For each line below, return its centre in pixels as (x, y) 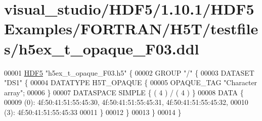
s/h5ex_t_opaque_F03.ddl (102, 48)
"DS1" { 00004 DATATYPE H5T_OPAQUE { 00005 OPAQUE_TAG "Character (131, 82)
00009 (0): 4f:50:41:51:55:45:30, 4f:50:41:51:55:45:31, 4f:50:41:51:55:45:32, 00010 (126, 102)
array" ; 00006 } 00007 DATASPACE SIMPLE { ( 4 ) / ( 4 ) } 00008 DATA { (124, 92)
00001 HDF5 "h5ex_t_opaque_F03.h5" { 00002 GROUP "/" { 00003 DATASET (129, 72)
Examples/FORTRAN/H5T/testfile (131, 28)
